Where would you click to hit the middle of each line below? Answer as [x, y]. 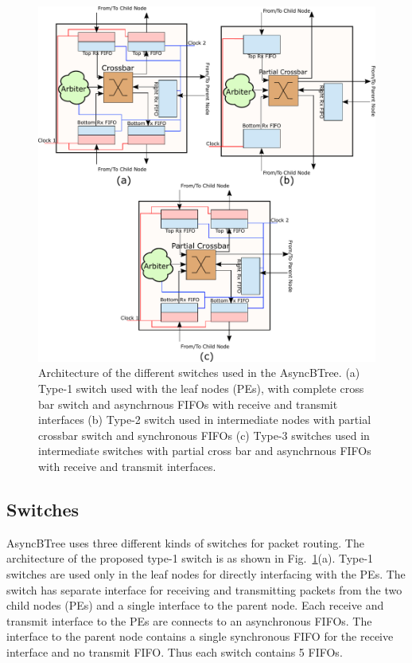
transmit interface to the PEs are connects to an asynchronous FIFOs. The [189, 620]
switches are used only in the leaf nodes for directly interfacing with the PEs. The [206, 573]
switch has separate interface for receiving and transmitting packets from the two [204, 589]
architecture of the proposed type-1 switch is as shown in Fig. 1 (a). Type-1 [190, 558]
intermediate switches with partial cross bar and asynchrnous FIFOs [205, 451]
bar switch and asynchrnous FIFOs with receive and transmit [188, 404]
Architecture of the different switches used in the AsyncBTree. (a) [199, 373]
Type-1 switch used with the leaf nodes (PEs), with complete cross [201, 388]
